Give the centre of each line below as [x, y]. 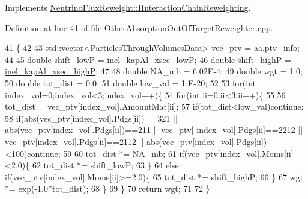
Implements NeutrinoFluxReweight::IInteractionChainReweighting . [128, 7]
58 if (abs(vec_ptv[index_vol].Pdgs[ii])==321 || [91, 118]
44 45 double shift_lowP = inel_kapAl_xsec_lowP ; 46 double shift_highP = [148, 59]
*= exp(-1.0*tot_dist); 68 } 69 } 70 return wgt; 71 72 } [107, 189]
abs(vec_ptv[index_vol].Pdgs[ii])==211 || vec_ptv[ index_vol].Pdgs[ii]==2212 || [154, 130]
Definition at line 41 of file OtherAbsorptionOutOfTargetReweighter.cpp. [139, 27]
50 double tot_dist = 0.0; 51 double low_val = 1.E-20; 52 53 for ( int [131, 82]
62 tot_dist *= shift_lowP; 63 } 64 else [105, 165]
